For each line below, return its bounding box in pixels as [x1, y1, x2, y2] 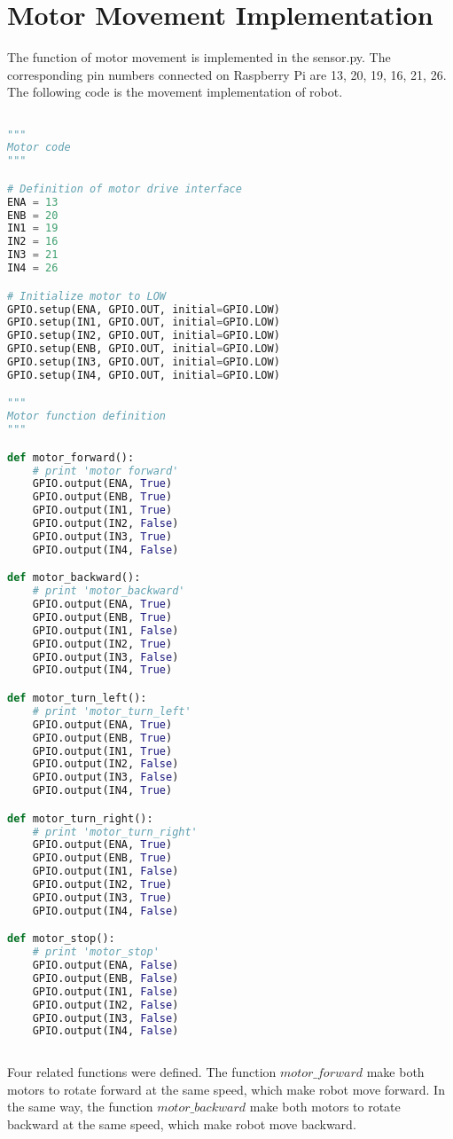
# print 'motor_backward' [32, 585, 185, 598]
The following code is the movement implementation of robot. [7, 82, 343, 101]
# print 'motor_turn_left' [32, 704, 191, 718]
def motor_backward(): [7, 571, 141, 585]
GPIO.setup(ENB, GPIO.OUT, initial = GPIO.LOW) [7, 342, 280, 356]
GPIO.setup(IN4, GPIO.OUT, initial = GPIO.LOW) [7, 368, 280, 381]
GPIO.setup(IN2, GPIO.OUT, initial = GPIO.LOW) [7, 329, 280, 342]
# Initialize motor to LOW [7, 289, 166, 302]
